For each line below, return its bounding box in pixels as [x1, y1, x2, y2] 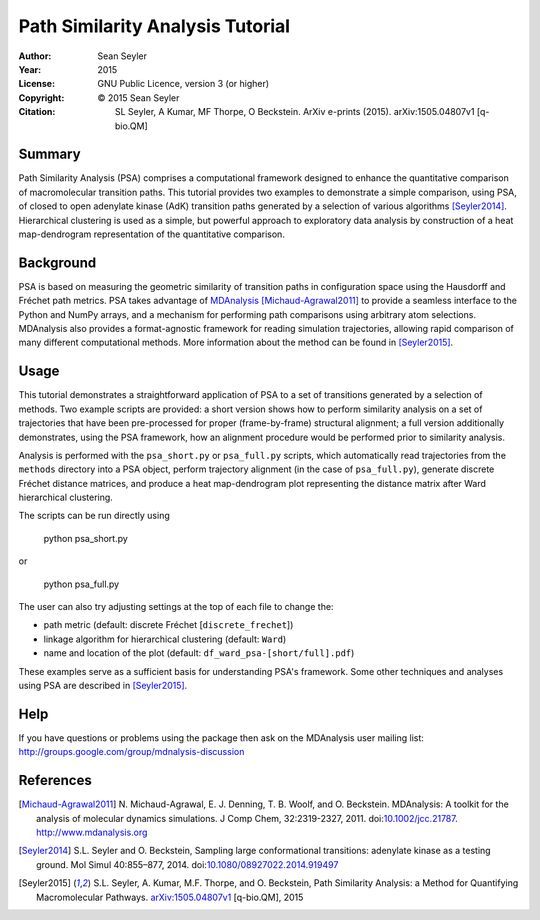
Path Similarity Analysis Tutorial [18, 15, 290, 37]
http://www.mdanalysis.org [36, 826, 148, 838]
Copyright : [18, 91, 65, 104]
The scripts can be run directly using [18, 510, 170, 522]
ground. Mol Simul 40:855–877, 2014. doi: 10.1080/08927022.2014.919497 [36, 858, 339, 870]
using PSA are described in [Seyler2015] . [18, 679, 188, 691]
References [18, 772, 92, 789]
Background [18, 254, 97, 271]
